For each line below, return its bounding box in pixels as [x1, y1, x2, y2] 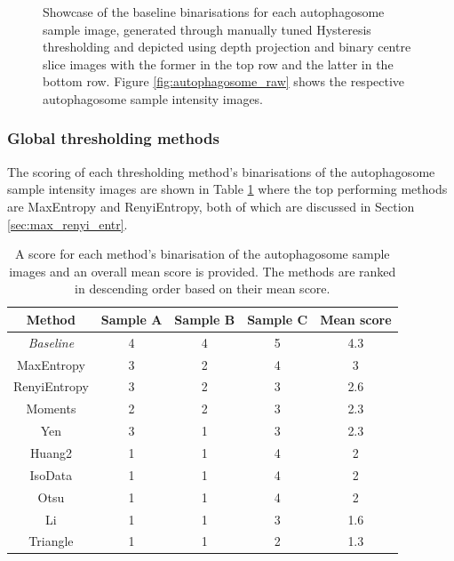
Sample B [174, 309, 235, 328]
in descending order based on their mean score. [75, 279, 331, 298]
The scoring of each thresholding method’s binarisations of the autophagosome [7, 162, 435, 180]
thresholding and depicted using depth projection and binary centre [43, 37, 411, 56]
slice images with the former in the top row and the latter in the [43, 54, 394, 73]
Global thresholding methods [7, 127, 219, 149]
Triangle [28, 532, 74, 550]
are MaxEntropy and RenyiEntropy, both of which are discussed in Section [7, 196, 415, 215]
